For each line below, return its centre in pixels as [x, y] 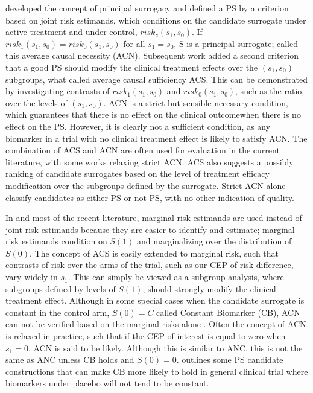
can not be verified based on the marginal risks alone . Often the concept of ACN [156, 324]
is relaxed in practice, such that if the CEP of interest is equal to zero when [146, 336]
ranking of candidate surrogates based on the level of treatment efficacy [138, 174]
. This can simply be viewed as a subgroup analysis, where [176, 277]
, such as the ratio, [270, 91]
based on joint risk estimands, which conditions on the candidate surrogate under [156, 20]
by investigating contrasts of [58, 91]
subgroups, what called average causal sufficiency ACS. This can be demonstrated [157, 79]
